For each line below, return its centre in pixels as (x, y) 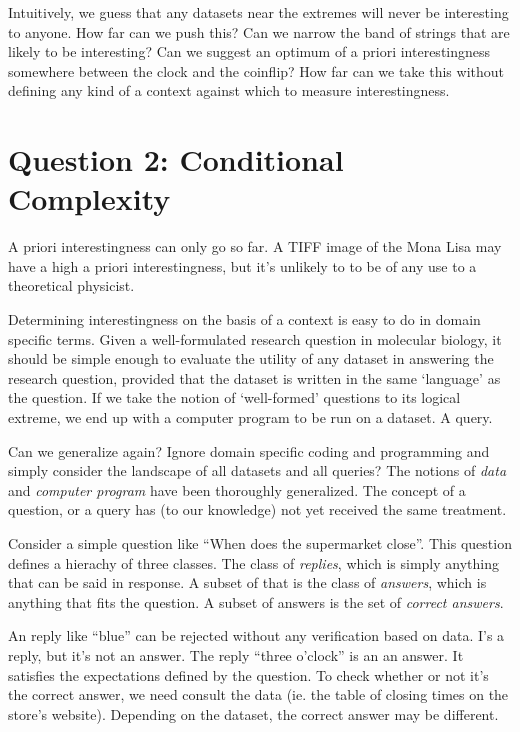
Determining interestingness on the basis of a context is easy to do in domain (244, 319)
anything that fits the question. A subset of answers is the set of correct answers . (256, 601)
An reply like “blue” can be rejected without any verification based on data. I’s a (256, 635)
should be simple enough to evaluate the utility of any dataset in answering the (251, 358)
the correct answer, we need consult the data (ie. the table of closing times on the (258, 694)
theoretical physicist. (71, 285)
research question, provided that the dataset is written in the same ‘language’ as (254, 377)
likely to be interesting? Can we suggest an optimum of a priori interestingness (249, 51)
